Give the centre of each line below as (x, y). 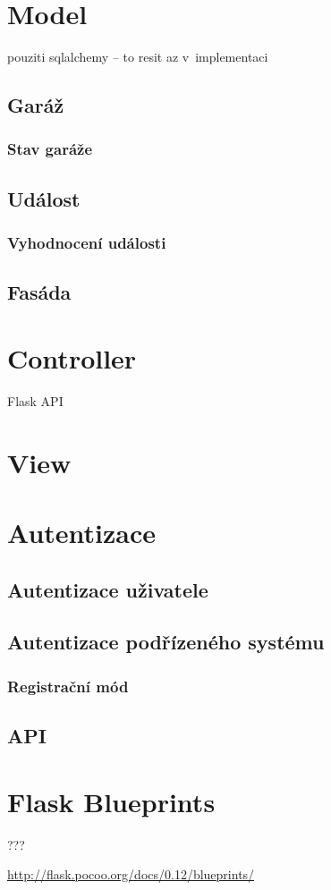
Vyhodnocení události (87, 243)
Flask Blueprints (111, 801)
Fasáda (39, 292)
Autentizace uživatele (108, 589)
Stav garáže (50, 149)
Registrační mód (68, 686)
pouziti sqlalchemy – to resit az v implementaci (138, 57)
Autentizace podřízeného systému (166, 642)
